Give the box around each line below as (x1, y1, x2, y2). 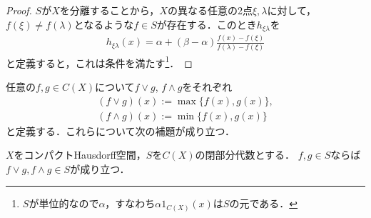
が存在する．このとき (156, 16, 257, 31)
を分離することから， (59, 3, 160, 17)
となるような (73, 16, 134, 31)
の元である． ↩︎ (229, 196, 298, 211)
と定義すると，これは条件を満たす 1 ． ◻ (6, 53, 193, 70)
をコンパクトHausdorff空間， (14, 147, 146, 162)
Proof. (6, 3, 32, 17)
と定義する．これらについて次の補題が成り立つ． (6, 123, 235, 138)
